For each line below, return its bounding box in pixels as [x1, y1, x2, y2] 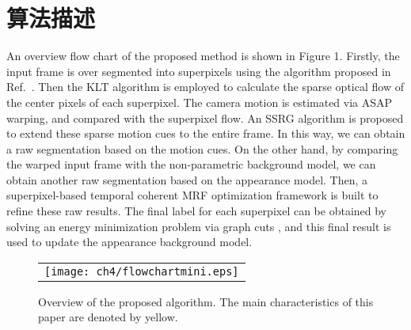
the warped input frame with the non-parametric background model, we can [6, 156, 376, 173]
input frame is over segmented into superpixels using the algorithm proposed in [6, 63, 391, 79]
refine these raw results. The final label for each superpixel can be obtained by [6, 203, 387, 219]
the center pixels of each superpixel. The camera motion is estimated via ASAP [6, 93, 393, 110]
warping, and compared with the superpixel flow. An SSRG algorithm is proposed [6, 109, 404, 126]
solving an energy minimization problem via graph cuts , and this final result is [6, 218, 391, 234]
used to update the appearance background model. [6, 233, 253, 250]
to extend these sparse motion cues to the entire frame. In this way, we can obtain [6, 125, 405, 142]
